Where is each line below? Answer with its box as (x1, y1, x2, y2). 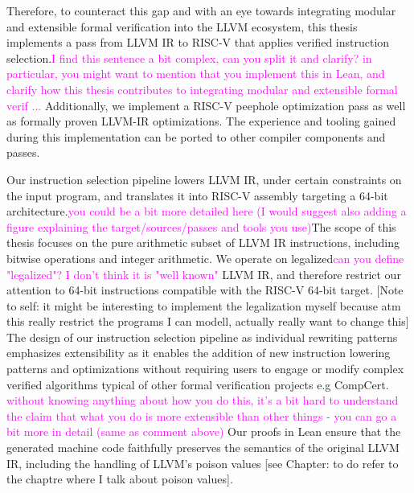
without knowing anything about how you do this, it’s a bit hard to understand (6, 392, 399, 409)
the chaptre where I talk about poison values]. (6, 470, 233, 487)
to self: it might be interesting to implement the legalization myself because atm (6, 297, 401, 314)
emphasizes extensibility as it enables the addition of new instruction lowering (6, 344, 391, 361)
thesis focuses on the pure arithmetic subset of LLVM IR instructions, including (6, 234, 400, 251)
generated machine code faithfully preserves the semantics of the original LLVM (6, 439, 400, 456)
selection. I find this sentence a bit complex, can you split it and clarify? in (6, 49, 372, 66)
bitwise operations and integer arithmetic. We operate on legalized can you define (6, 249, 404, 266)
